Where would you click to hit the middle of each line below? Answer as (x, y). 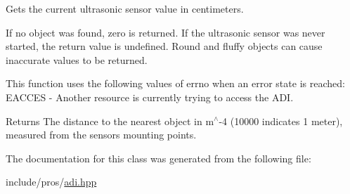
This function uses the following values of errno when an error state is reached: (175, 83)
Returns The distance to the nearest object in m (110, 121)
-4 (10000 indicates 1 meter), (281, 121)
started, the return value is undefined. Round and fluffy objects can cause (164, 46)
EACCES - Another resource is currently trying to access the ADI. (150, 97)
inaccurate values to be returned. (77, 59)
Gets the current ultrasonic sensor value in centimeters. (125, 8)
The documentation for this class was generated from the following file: (158, 158)
